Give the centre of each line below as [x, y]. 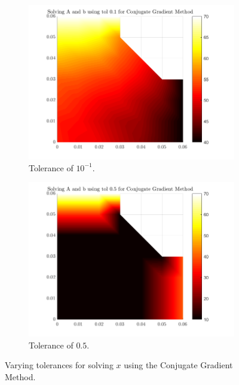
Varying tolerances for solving [59, 365]
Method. [20, 376]
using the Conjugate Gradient [178, 365]
